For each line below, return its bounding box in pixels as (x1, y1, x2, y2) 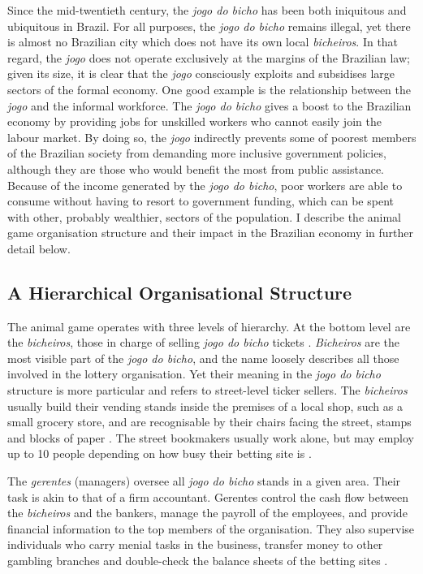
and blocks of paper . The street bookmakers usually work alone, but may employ (7, 429, 414, 446)
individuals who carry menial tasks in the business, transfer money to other (7, 536, 383, 553)
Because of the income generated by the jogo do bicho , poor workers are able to (7, 176, 403, 193)
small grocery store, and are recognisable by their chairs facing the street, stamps (7, 413, 412, 430)
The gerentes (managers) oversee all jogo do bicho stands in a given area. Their (7, 473, 401, 490)
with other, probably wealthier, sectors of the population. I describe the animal (7, 208, 402, 225)
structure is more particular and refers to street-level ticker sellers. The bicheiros (7, 382, 408, 399)
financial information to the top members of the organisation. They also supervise (7, 520, 415, 537)
